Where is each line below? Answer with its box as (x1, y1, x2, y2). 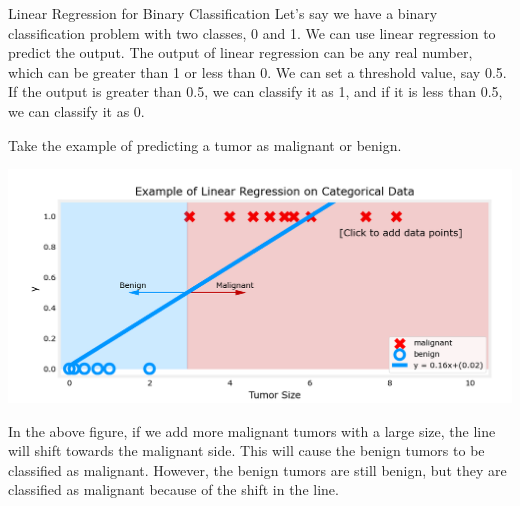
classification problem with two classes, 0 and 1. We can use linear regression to (8, 22, 496, 43)
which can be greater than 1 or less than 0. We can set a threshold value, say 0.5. (8, 61, 507, 82)
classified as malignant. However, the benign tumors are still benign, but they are (8, 459, 507, 480)
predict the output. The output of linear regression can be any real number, (8, 42, 473, 63)
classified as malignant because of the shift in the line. (8, 479, 339, 500)
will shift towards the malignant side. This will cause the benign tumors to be (8, 440, 485, 461)
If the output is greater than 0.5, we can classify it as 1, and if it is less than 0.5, (8, 81, 503, 102)
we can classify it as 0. (8, 100, 145, 121)
